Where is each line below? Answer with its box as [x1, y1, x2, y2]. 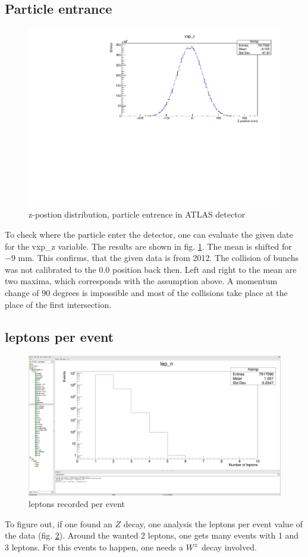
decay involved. [201, 540, 257, 553]
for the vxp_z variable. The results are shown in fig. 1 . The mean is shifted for [5, 240, 292, 252]
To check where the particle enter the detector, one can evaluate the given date [5, 228, 293, 241]
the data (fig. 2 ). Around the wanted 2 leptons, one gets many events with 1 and [5, 529, 299, 542]
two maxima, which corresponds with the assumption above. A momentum [5, 275, 278, 287]
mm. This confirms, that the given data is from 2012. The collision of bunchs [18, 251, 298, 264]
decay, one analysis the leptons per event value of [123, 517, 303, 530]
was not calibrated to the [5, 263, 96, 275]
